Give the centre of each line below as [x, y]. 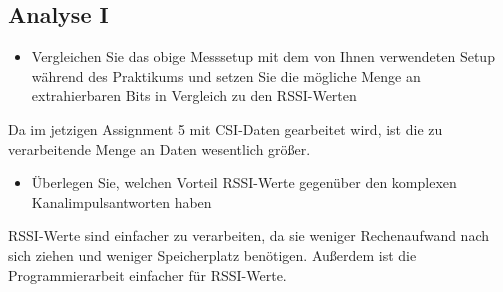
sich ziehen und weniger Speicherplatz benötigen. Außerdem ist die [212, 254]
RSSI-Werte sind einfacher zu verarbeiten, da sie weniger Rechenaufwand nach [249, 235]
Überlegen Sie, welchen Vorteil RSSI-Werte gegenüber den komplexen [244, 182]
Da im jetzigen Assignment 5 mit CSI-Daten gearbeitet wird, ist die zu [225, 128]
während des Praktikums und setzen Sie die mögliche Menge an [226, 75]
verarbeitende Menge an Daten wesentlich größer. [159, 148]
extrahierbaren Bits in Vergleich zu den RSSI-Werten [194, 95]
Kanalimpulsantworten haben [121, 201]
